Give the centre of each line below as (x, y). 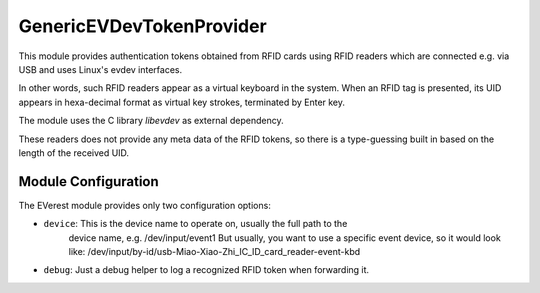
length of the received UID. (74, 152)
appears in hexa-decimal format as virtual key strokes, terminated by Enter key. (181, 102)
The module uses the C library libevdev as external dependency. (151, 121)
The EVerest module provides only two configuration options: (145, 205)
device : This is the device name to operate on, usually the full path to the (195, 224)
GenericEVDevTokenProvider (142, 26)
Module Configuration (88, 181)
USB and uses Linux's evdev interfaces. (100, 69)
